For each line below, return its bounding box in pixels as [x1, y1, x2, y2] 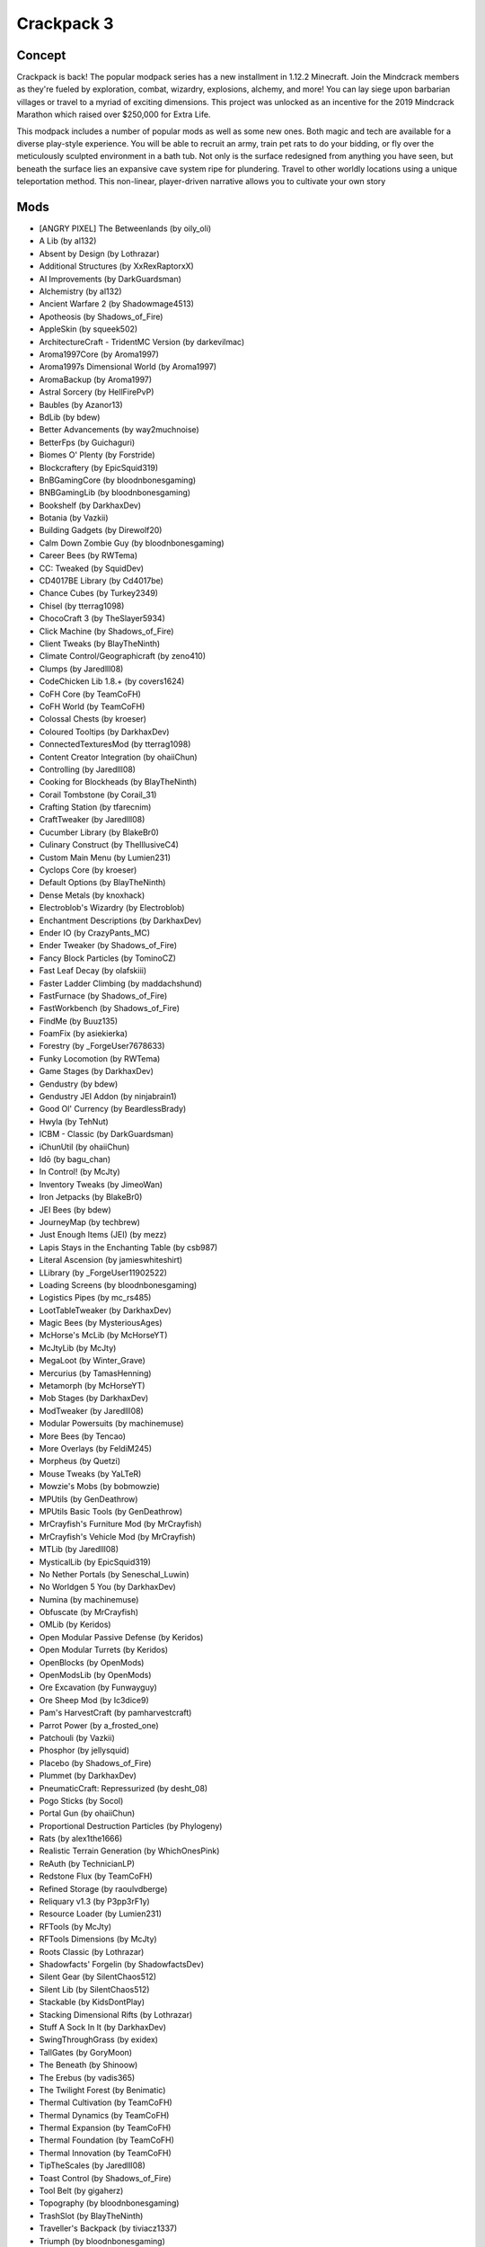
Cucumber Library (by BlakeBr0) [39, 827, 159, 838]
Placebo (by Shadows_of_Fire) [39, 1757, 152, 1768]
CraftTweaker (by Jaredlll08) [39, 814, 145, 825]
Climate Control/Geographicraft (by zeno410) [39, 651, 207, 662]
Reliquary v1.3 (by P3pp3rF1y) [39, 1896, 150, 1907]
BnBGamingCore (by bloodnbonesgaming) [39, 475, 197, 485]
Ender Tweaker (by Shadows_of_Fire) [39, 940, 178, 951]
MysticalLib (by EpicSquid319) [39, 1556, 152, 1568]
